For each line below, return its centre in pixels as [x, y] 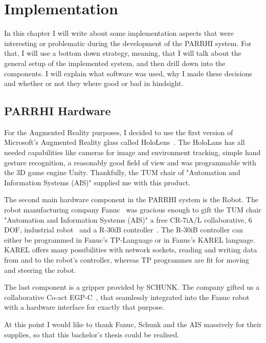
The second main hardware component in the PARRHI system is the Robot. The [131, 199]
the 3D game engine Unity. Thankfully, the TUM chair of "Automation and [122, 172]
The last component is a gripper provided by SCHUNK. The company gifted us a [132, 287]
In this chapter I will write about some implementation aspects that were [119, 33]
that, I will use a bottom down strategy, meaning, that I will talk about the [123, 53]
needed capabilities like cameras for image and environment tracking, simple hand [132, 152]
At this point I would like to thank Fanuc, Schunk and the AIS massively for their [133, 324]
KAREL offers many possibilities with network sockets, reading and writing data [131, 250]
